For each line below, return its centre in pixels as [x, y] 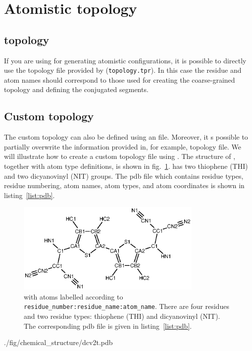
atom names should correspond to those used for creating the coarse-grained [120, 79]
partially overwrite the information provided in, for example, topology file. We [123, 146]
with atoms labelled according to [74, 296]
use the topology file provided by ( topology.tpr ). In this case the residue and [123, 70]
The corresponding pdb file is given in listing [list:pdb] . [108, 326]
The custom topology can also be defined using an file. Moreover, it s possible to [126, 137]
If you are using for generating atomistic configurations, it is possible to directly [125, 60]
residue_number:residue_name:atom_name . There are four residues [126, 306]
